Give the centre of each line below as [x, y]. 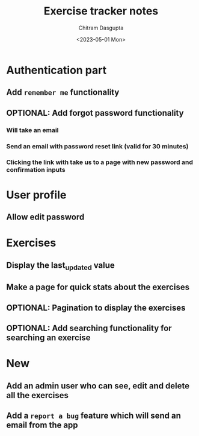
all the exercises [38, 395]
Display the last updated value [61, 266]
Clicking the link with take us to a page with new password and [100, 162]
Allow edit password [45, 217]
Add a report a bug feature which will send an [94, 415]
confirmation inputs [36, 170]
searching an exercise [49, 338]
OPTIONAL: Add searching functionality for [89, 328]
